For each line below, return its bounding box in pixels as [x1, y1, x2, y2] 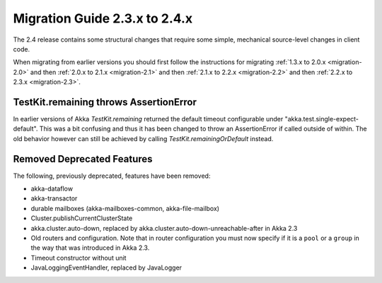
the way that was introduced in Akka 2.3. [30, 243, 150, 252]
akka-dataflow [30, 184, 74, 193]
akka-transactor [30, 194, 78, 203]
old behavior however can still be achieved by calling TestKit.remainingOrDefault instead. [13, 134, 274, 143]
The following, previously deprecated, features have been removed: [13, 171, 211, 180]
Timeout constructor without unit [30, 253, 127, 262]
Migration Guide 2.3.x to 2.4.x [13, 11, 193, 26]
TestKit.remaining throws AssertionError [13, 96, 197, 108]
